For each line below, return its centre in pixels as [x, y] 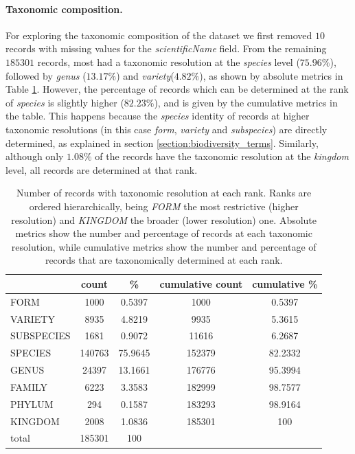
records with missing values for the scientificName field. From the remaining [166, 48]
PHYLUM [32, 404]
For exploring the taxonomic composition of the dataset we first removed [159, 35]
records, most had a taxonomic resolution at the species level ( [169, 61]
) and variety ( [145, 75]
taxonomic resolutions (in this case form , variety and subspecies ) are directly [167, 129]
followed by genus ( [46, 75]
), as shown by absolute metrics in [271, 75]
